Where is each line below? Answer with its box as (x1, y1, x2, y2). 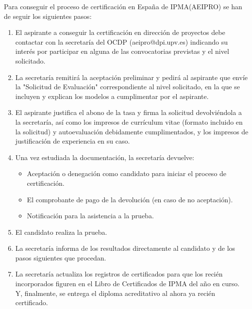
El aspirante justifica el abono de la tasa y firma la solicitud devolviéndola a (15, 107, 242, 117)
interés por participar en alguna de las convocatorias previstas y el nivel (15, 46, 229, 56)
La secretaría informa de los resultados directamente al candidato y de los (15, 243, 235, 253)
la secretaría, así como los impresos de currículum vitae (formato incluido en (15, 116, 243, 127)
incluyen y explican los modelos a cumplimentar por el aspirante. (15, 91, 209, 101)
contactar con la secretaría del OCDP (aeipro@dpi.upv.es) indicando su (15, 36, 228, 47)
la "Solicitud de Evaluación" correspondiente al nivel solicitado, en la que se (15, 81, 240, 92)
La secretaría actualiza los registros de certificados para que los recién (15, 269, 223, 279)
